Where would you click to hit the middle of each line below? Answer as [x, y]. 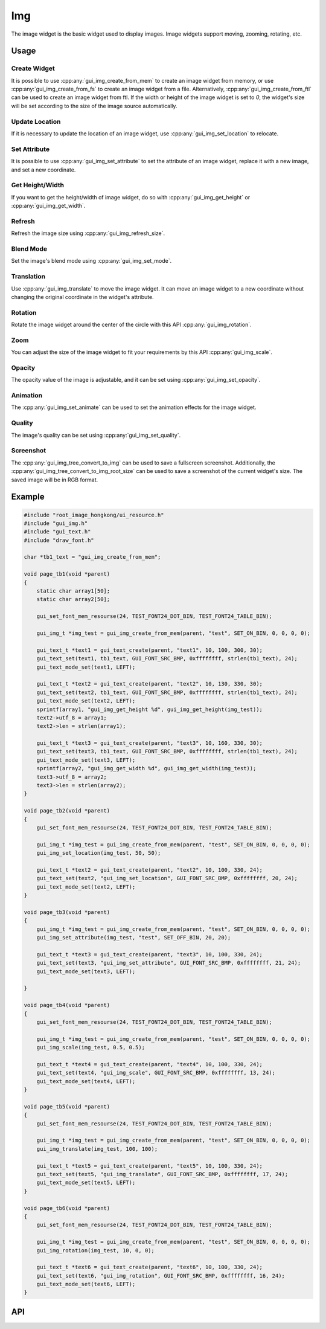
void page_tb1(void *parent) [67, 574]
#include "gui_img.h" [56, 523]
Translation [28, 277]
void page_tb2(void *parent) [67, 811]
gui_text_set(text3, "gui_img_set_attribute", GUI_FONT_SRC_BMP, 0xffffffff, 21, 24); [169, 963]
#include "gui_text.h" [57, 532]
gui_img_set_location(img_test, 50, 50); [99, 853]
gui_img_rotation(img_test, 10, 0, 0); [96, 1250]
